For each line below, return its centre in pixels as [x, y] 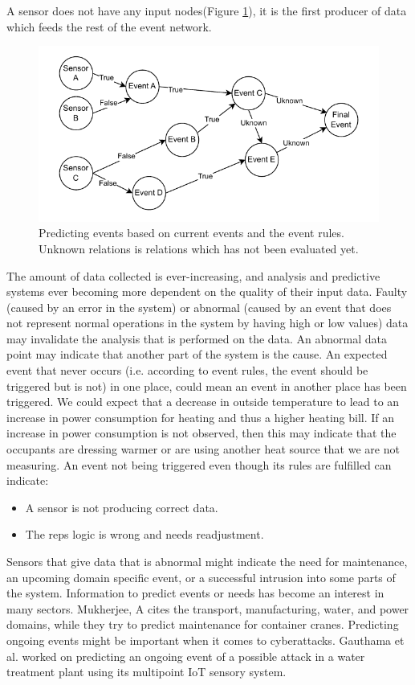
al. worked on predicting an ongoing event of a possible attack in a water [186, 656]
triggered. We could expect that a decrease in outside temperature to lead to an [203, 402]
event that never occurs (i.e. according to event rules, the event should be [187, 370]
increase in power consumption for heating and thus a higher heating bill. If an [201, 417]
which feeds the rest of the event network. [109, 26]
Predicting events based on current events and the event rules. [191, 233]
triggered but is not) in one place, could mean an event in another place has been [207, 386]
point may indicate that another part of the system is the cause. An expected [197, 354]
